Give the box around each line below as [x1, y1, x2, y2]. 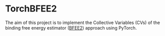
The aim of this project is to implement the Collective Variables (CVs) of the [5, 19, 160, 25]
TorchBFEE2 [5, 3, 57, 14]
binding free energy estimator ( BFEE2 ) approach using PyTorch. [5, 24, 137, 30]
